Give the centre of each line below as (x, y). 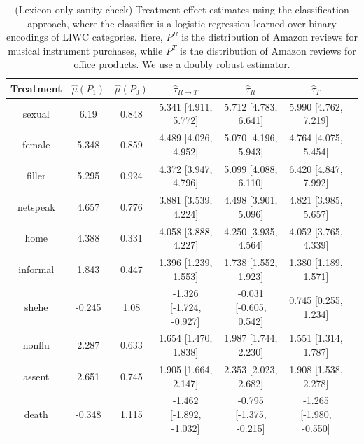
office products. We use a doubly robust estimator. (182, 64)
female (36, 145)
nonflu (36, 345)
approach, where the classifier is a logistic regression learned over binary (182, 23)
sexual (36, 113)
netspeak (36, 206)
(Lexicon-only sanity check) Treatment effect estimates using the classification (182, 9)
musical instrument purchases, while (85, 50)
